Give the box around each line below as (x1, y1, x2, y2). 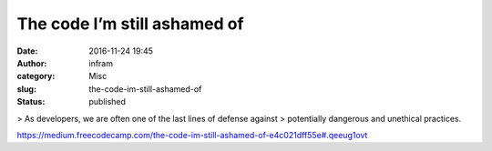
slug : (16, 83, 36, 95)
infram (88, 57, 114, 68)
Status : (16, 96, 46, 107)
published (88, 96, 127, 107)
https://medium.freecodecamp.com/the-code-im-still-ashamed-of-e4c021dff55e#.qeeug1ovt (16, 129, 368, 140)
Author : (16, 57, 47, 68)
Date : (16, 45, 38, 56)
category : (16, 71, 56, 82)
